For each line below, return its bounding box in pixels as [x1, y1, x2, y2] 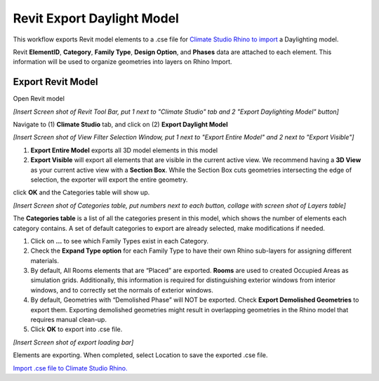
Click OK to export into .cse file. [30, 325, 123, 333]
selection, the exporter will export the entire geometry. [30, 175, 188, 184]
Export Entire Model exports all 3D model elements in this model [30, 146, 218, 154]
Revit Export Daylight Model [13, 11, 179, 26]
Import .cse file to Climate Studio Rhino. [13, 363, 128, 372]
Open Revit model [13, 95, 65, 103]
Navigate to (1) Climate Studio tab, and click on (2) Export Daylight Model [13, 120, 228, 129]
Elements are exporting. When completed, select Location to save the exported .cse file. [13, 351, 268, 359]
